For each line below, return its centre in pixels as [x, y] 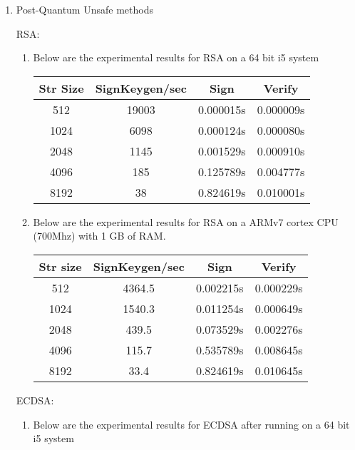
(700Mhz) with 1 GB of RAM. [99, 236]
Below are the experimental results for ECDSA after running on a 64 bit [191, 424]
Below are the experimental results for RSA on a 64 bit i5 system [176, 57]
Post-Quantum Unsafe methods [84, 9]
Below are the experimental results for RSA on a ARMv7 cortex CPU [186, 221]
